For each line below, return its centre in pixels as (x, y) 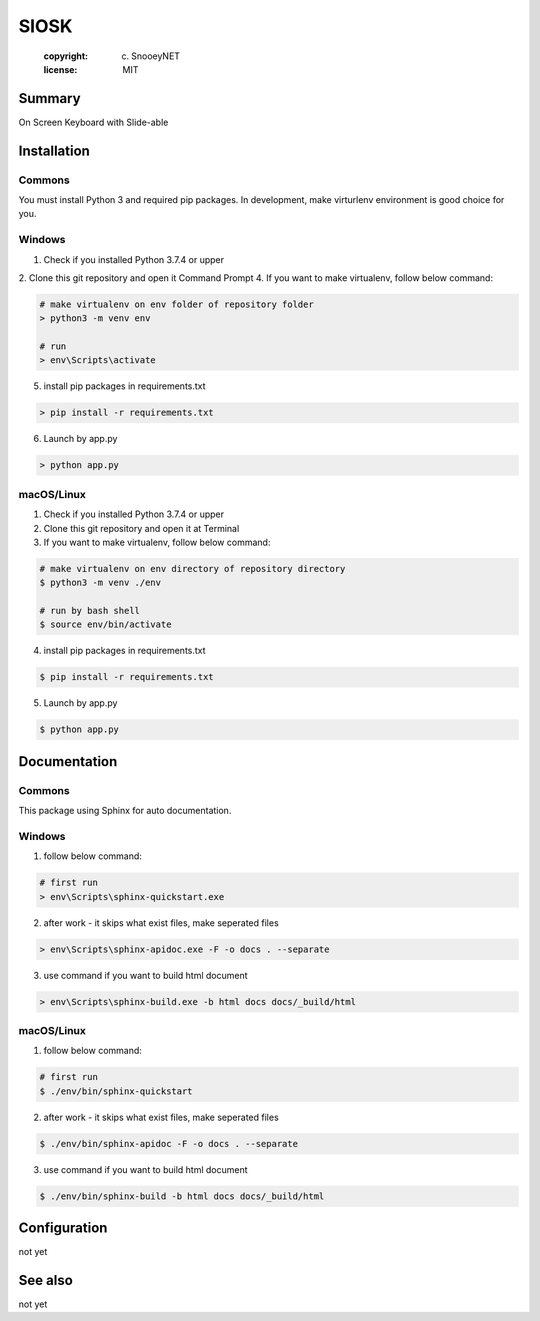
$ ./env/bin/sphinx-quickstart (116, 1091)
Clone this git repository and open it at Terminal (141, 528)
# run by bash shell (89, 611)
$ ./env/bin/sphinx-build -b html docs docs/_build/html (182, 1196)
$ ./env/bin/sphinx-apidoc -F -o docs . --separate (169, 1143)
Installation (54, 150)
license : (60, 69)
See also (46, 1280)
